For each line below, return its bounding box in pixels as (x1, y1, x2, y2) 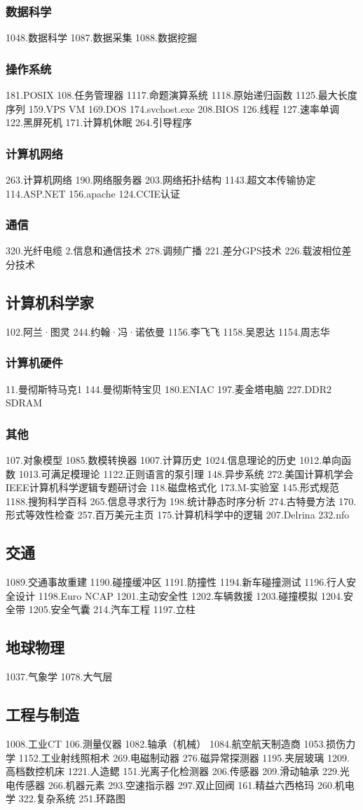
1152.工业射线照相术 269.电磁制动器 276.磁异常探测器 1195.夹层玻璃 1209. (18, 750, 350, 764)
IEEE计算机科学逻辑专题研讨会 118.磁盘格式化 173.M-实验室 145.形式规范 (6, 480, 339, 495)
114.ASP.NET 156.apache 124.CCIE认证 (6, 186, 181, 200)
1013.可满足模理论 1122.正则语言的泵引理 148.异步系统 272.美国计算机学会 (18, 466, 354, 481)
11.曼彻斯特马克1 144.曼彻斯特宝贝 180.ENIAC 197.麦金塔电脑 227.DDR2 (6, 381, 332, 396)
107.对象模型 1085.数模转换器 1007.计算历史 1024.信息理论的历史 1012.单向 (6, 453, 342, 467)
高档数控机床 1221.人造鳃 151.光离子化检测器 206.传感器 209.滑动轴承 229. (6, 764, 340, 778)
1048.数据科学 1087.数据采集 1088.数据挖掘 (6, 30, 197, 45)
